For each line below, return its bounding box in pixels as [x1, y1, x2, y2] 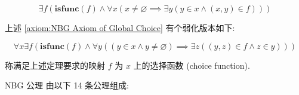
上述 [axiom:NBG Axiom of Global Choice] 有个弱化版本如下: [5, 22, 235, 33]
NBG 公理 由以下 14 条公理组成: [5, 79, 129, 91]
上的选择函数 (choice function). [133, 59, 250, 71]
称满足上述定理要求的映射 [5, 59, 105, 71]
